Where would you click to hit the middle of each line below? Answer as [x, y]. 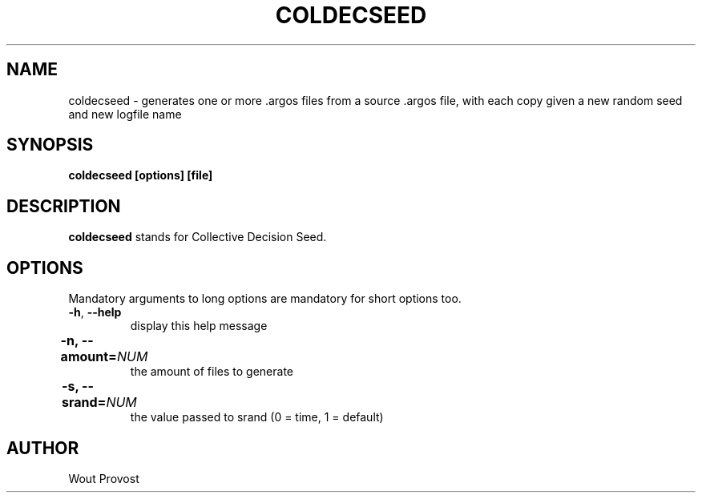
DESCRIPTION [64, 206]
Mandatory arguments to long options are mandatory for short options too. [265, 299]
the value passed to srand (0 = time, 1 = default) [257, 417]
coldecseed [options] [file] [141, 175]
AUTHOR [43, 448]
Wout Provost [104, 478]
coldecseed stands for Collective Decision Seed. [198, 237]
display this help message [199, 326]
